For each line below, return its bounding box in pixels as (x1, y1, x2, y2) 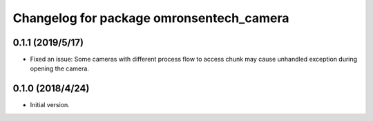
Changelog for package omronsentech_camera (12, 10, 289, 26)
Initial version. (30, 101, 70, 109)
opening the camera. (30, 64, 90, 73)
